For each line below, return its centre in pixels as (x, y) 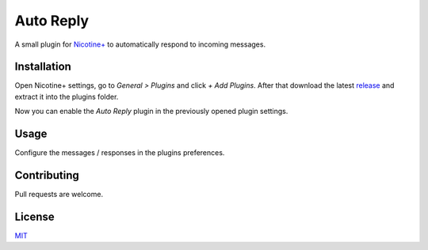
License (34, 216)
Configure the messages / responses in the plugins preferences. (120, 153)
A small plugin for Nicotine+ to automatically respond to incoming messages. (140, 44)
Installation (43, 67)
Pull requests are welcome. (59, 195)
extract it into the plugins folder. (67, 97)
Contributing (47, 175)
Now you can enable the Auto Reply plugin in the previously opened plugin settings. (151, 112)
